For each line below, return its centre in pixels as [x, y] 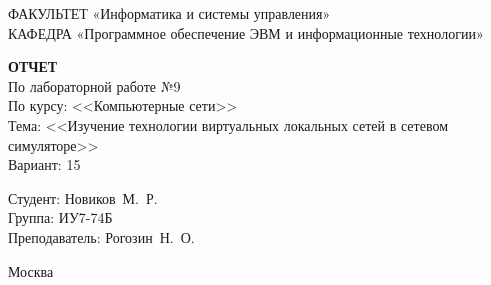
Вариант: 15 [44, 164]
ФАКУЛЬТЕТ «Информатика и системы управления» [169, 13]
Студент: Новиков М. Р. [83, 197]
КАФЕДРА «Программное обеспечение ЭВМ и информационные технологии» [246, 32]
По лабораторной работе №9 [94, 85]
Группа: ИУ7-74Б [60, 217]
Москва [31, 270]
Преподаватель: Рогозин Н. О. [101, 236]
